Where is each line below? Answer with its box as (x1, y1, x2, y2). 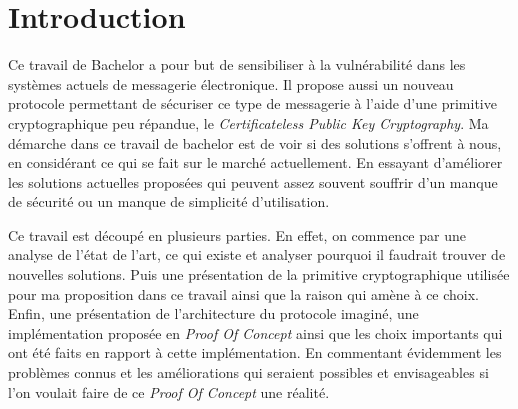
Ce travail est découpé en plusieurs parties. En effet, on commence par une (8, 224, 466, 245)
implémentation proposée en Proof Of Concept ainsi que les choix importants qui (8, 322, 503, 343)
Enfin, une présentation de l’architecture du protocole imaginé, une (8, 303, 419, 324)
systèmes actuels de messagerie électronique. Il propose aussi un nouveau (8, 73, 454, 94)
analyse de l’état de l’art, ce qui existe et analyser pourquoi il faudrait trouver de (8, 244, 506, 265)
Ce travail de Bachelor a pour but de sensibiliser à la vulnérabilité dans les (8, 54, 466, 75)
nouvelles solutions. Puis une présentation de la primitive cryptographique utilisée (8, 264, 510, 285)
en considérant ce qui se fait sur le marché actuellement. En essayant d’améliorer (8, 152, 503, 173)
